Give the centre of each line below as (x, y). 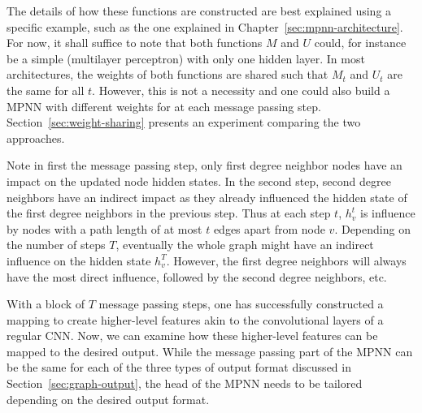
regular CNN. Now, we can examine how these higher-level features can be (192, 336)
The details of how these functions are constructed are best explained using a (199, 11)
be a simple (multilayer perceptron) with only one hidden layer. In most (186, 58)
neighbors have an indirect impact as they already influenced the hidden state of (207, 197)
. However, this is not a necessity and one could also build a (241, 90)
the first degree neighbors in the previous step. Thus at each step (169, 213)
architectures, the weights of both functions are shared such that (167, 74)
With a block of (46, 304)
